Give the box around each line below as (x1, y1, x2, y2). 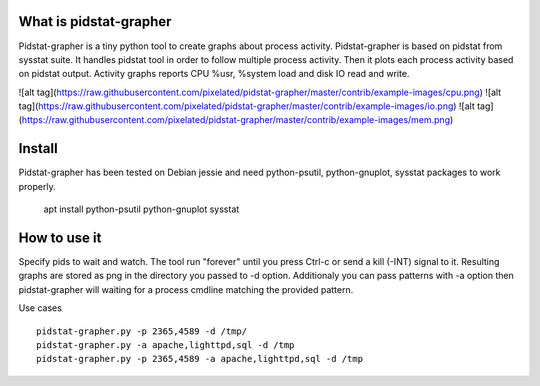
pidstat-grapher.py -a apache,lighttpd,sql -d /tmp (36, 340, 295, 351)
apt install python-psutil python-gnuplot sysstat (43, 203, 240, 215)
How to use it (18, 229, 102, 246)
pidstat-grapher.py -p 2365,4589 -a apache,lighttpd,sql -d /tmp (36, 353, 364, 365)
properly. (18, 180, 56, 192)
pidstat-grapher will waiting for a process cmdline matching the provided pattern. (18, 283, 354, 295)
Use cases (18, 302, 62, 314)
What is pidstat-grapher (18, 13, 172, 30)
